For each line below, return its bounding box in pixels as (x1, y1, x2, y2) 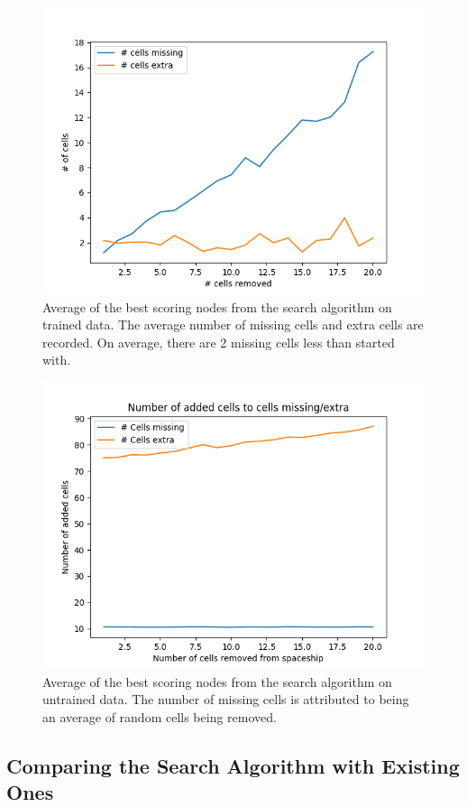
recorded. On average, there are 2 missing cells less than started (42, 332, 395, 351)
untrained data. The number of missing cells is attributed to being (42, 690, 409, 709)
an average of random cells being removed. (42, 707, 277, 726)
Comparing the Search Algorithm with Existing (6, 751, 460, 779)
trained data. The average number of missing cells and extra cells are (42, 315, 424, 334)
